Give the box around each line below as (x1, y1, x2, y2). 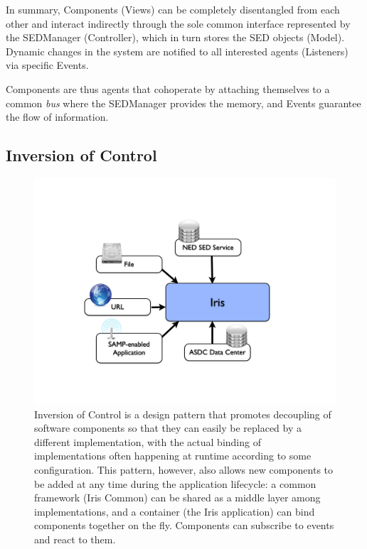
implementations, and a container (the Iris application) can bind (34, 504, 315, 518)
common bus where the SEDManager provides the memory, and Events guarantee (6, 95, 361, 110)
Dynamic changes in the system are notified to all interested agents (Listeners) (6, 43, 349, 58)
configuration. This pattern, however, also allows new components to (34, 462, 334, 477)
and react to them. (34, 531, 116, 546)
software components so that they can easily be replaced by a (34, 420, 302, 435)
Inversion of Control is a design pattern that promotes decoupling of (34, 406, 331, 421)
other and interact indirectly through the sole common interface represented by (6, 16, 351, 31)
